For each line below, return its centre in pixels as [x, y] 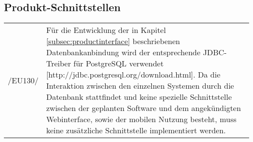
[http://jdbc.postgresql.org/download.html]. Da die [133, 75]
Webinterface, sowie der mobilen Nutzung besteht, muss [141, 119]
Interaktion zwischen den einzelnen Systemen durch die [140, 86]
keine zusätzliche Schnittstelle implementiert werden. [136, 130]
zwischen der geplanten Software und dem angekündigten [144, 108]
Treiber [58, 63]
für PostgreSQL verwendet [119, 63]
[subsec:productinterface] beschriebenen [113, 41]
